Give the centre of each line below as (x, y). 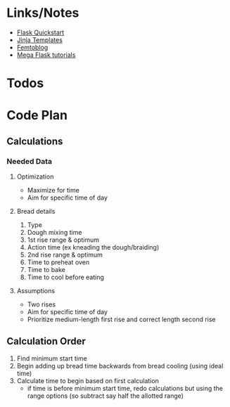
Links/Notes (43, 13)
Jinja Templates (39, 39)
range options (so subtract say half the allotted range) (106, 396)
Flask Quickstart (40, 32)
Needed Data (30, 161)
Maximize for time (53, 190)
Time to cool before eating (66, 277)
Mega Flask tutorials (46, 55)
